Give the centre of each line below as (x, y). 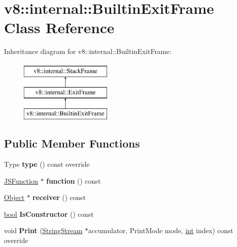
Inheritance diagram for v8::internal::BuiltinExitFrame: (88, 51)
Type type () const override (47, 164)
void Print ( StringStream (43, 230)
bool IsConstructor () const (49, 214)
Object (14, 197)
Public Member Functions (72, 143)
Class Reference (59, 27)
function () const (74, 180)
